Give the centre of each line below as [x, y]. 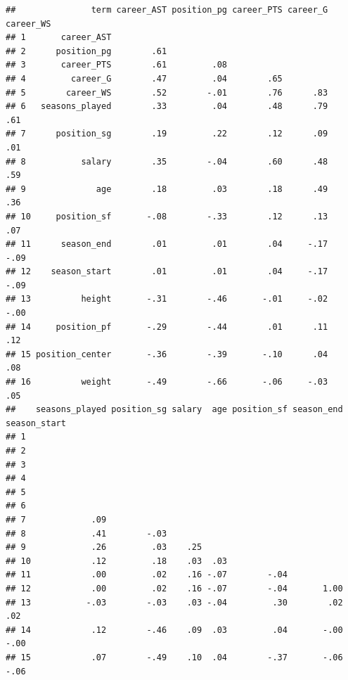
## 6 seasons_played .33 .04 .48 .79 [167, 107]
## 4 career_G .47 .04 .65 [144, 78]
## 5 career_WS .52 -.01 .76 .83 [167, 92]
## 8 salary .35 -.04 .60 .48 [167, 161]
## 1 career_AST [59, 38]
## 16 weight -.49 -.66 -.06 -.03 [167, 382]
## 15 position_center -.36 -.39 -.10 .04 [167, 354]
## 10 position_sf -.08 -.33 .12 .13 [167, 216]
